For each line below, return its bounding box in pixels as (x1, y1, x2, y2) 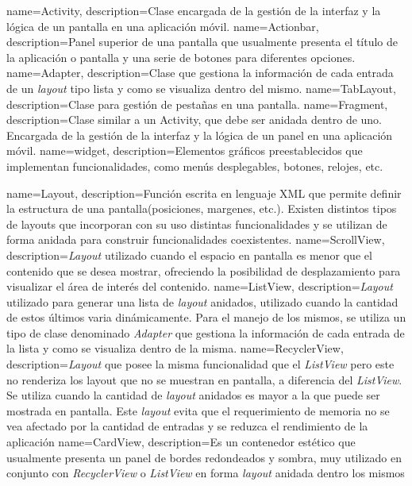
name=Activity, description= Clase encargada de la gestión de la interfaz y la (6, 2, 381, 18)
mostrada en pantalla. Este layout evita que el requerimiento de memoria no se (6, 402, 390, 418)
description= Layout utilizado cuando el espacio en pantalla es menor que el (6, 246, 372, 263)
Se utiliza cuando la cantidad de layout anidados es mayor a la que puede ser (6, 387, 380, 403)
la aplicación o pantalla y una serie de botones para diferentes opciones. (6, 48, 356, 65)
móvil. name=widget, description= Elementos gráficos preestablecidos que (6, 142, 363, 159)
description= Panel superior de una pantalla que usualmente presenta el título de (6, 33, 399, 50)
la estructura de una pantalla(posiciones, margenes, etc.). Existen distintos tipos (6, 200, 397, 217)
